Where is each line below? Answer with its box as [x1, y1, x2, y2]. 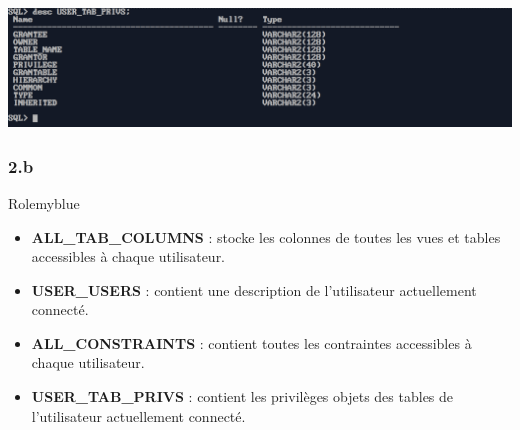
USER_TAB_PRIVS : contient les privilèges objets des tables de [31, 386, 454, 407]
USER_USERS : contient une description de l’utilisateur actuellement [31, 279, 477, 300]
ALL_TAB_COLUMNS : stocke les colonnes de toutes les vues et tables [31, 226, 501, 247]
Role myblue [8, 192, 80, 213]
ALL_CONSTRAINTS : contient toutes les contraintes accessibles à [31, 332, 472, 353]
